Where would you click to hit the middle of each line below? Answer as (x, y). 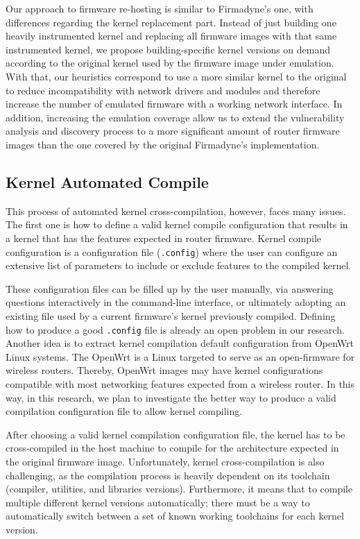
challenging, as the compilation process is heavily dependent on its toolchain (168, 475)
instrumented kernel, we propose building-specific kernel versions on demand (168, 49)
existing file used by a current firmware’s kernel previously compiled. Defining (171, 315)
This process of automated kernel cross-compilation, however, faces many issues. (176, 211)
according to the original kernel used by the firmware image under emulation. (170, 63)
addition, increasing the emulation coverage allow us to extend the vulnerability (175, 117)
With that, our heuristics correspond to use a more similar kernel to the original (176, 76)
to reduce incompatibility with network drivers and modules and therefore (163, 90)
